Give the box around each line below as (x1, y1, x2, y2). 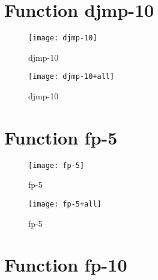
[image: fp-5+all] (28, 200, 102, 208)
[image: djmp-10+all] (28, 72, 115, 81)
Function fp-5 (4, 125, 118, 149)
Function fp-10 (4, 252, 127, 277)
